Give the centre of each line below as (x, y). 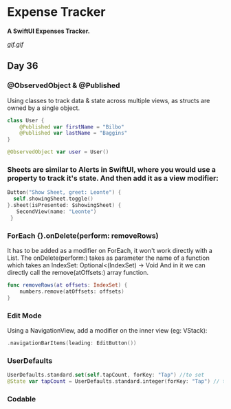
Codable (22, 399)
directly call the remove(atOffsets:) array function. (78, 272)
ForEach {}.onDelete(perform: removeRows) (83, 236)
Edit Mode (24, 316)
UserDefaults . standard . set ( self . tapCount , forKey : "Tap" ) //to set (106, 375)
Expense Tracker (56, 12)
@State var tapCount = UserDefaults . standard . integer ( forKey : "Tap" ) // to (118, 381)
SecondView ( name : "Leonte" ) (56, 211)
